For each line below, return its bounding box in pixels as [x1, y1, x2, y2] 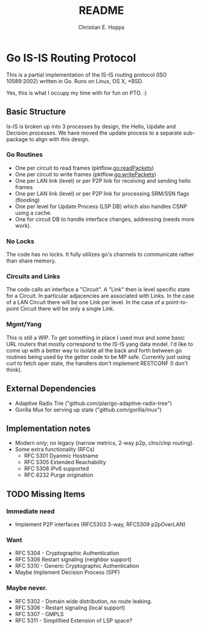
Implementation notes [6, 423, 91, 433]
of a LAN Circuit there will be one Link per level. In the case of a [6, 299, 165, 306]
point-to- [165, 299, 188, 306]
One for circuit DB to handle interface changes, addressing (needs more [14, 215, 195, 223]
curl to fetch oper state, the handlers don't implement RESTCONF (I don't [6, 360, 188, 367]
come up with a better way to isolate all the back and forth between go [6, 346, 182, 354]
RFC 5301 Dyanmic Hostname [24, 452, 98, 459]
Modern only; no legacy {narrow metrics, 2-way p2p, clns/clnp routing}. [14, 439, 194, 447]
